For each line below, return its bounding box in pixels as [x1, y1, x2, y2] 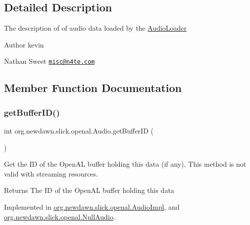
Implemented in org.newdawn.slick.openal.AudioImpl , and [4, 202, 180, 212]
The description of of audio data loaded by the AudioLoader [4, 23, 187, 33]
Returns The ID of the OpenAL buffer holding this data [4, 185, 174, 195]
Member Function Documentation [4, 80, 182, 95]
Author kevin [4, 39, 44, 49]
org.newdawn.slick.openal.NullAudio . [4, 211, 115, 222]
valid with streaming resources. [4, 168, 98, 179]
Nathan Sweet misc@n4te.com [4, 56, 95, 66]
